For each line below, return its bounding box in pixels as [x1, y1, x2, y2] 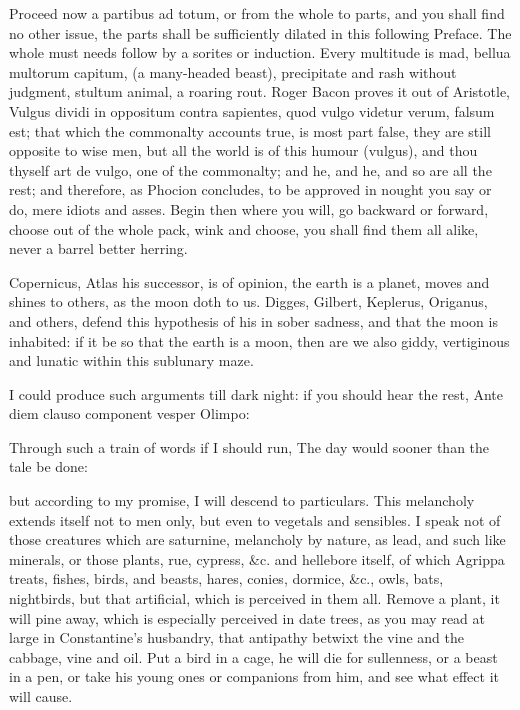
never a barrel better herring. [9, 238, 188, 259]
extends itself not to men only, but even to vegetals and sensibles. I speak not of [9, 509, 501, 530]
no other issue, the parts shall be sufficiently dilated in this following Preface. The [9, 22, 512, 43]
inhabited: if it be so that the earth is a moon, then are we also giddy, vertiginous [9, 330, 510, 351]
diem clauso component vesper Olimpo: [9, 403, 250, 424]
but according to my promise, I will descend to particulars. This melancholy [9, 490, 475, 511]
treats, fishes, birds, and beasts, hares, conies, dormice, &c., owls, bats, [9, 568, 444, 589]
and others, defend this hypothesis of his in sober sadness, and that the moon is [9, 310, 498, 331]
